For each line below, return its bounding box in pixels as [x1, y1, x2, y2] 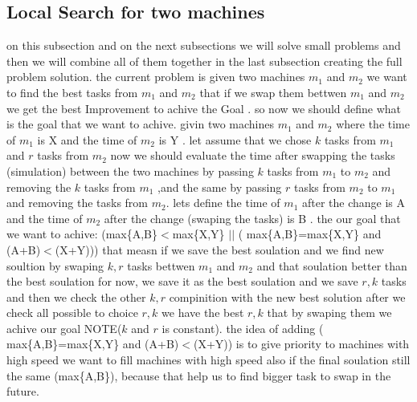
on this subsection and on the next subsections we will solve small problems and [6, 37, 401, 54]
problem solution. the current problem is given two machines [6, 68, 305, 85]
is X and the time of [37, 131, 137, 148]
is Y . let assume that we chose [158, 131, 312, 148]
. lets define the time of [166, 194, 280, 211]
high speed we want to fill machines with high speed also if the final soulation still [6, 351, 411, 368]
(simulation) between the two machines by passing [6, 162, 254, 179]
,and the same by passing [157, 178, 282, 195]
